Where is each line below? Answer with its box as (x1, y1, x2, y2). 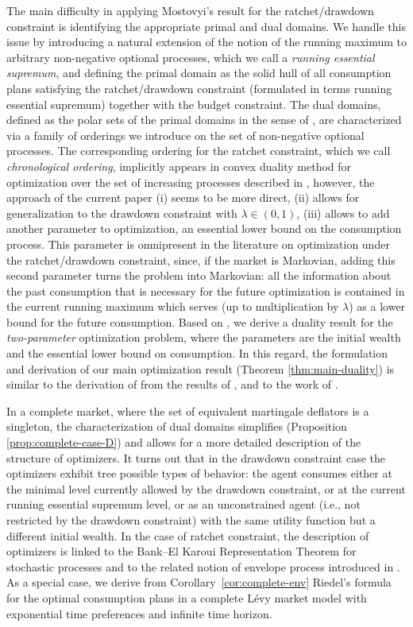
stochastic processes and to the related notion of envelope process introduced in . (6, 558, 400, 575)
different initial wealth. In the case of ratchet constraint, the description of (6, 527, 369, 544)
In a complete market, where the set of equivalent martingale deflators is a (6, 402, 369, 419)
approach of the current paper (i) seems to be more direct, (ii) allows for (6, 189, 360, 206)
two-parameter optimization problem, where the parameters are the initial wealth (6, 329, 401, 346)
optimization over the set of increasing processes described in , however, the (6, 173, 375, 190)
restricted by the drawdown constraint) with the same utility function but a (6, 512, 376, 528)
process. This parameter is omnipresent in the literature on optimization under (6, 235, 390, 252)
